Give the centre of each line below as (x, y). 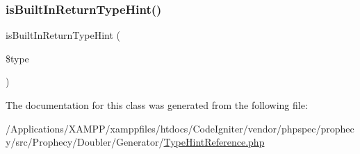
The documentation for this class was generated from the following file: (157, 105)
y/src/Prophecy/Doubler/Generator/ (85, 142)
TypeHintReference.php (214, 142)
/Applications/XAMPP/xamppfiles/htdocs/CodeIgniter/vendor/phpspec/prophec (180, 128)
